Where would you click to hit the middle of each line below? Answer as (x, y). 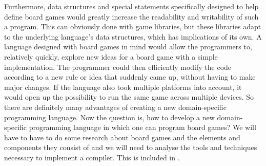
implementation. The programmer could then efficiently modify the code (118, 67)
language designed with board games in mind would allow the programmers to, (128, 47)
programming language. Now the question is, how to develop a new (109, 117)
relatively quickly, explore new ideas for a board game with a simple (111, 56)
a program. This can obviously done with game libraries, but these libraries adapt (133, 26)
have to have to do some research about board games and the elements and (122, 137)
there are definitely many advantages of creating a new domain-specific (115, 107)
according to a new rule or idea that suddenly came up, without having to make (130, 77)
